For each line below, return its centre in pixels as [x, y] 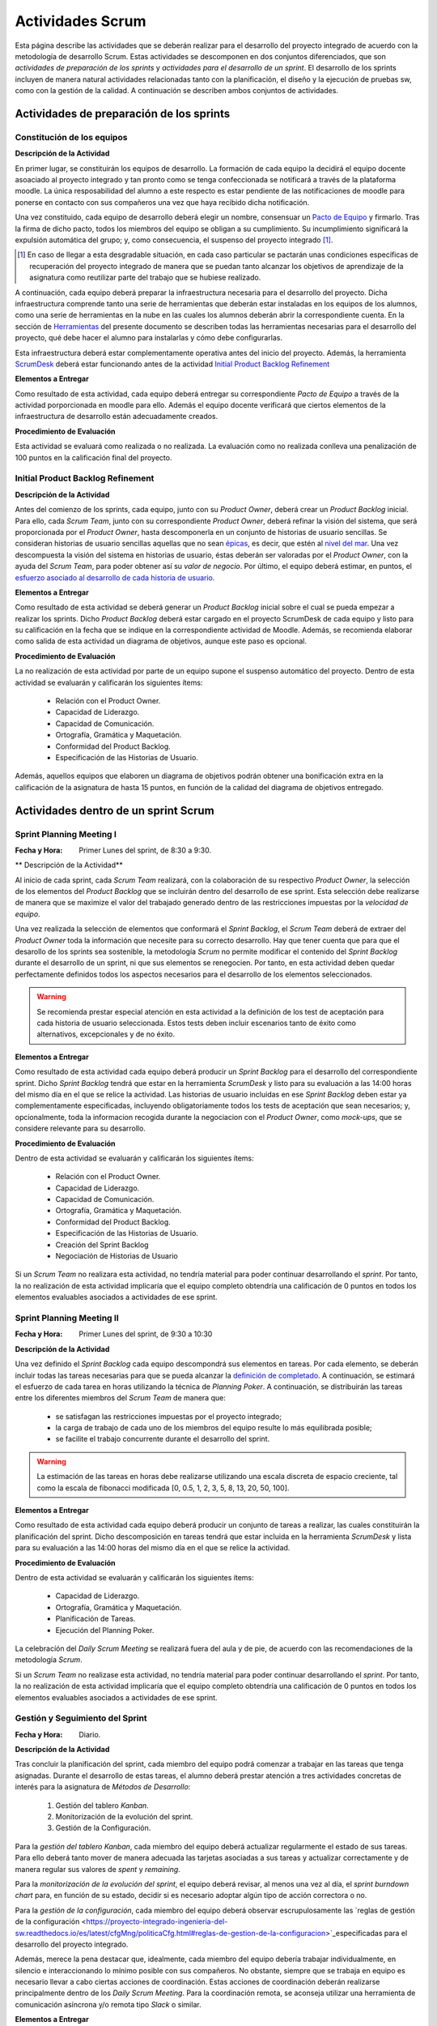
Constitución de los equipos [71, 137]
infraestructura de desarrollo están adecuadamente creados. [117, 417]
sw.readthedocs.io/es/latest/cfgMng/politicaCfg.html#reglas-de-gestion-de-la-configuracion [170, 1933]
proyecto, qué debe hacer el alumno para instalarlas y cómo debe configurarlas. [149, 338]
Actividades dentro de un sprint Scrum [115, 810]
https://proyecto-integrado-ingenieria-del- [157, 1921]
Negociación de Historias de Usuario [117, 1256]
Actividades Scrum [81, 21]
